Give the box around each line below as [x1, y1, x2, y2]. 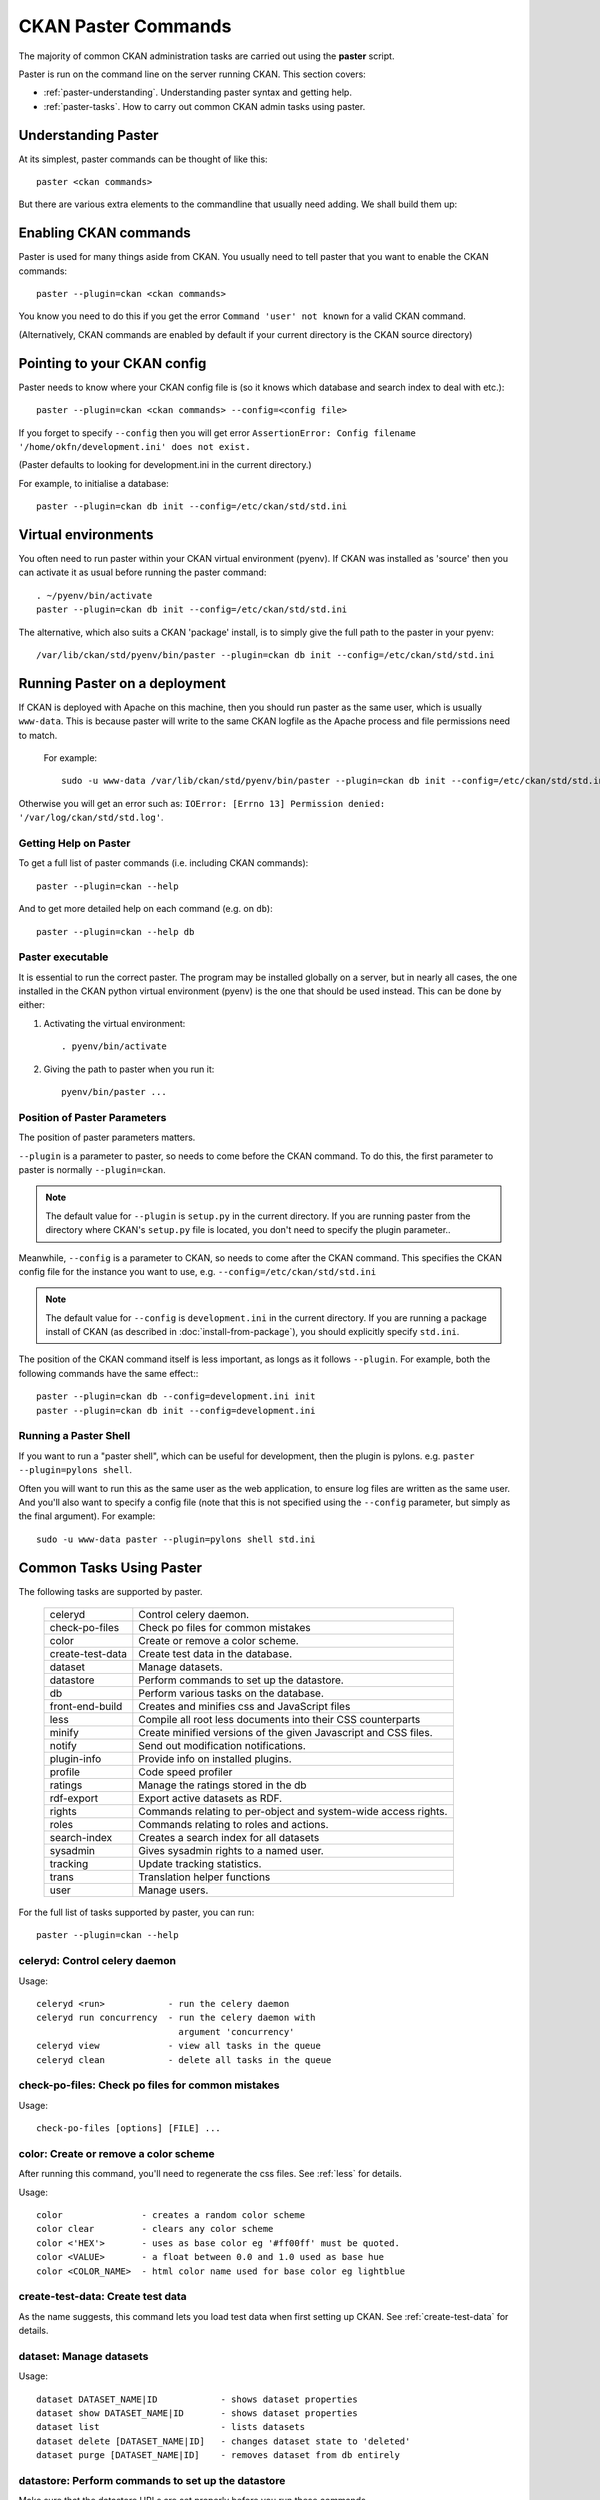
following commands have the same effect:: [18, 1367, 199, 1379]
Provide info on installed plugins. [138, 1752, 292, 1766]
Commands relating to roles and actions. [138, 1818, 329, 1832]
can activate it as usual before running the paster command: [18, 566, 267, 579]
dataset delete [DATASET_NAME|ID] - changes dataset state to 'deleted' [36, 2435, 411, 2447]
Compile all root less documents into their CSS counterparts [138, 1713, 421, 1727]
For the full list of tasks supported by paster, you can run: [18, 1906, 255, 1919]
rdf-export [49, 1791, 99, 1805]
